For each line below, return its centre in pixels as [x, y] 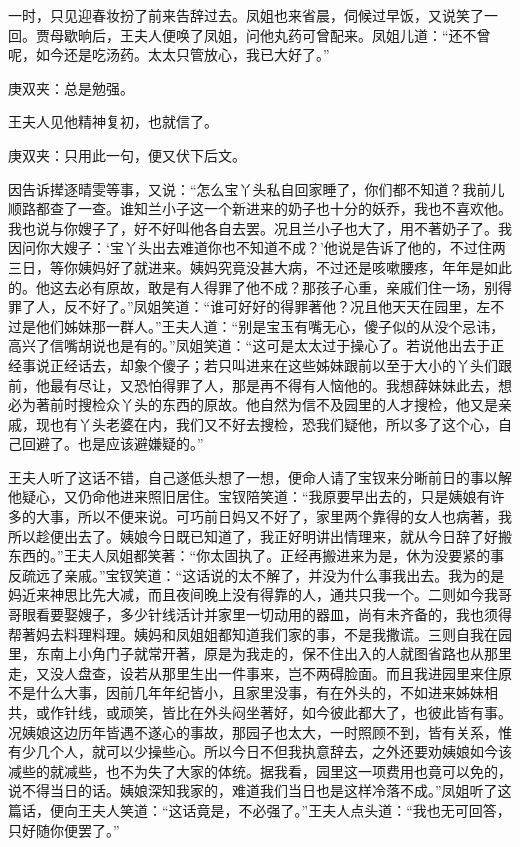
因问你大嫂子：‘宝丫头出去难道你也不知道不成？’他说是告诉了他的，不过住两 [257, 247]
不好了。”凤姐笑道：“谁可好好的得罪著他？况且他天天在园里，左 [284, 306]
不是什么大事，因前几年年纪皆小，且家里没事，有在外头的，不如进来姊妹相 [253, 692]
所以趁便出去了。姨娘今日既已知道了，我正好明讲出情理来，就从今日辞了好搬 [260, 535]
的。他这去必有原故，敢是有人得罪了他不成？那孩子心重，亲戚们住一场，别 [253, 286]
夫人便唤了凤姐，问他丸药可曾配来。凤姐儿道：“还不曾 [312, 34]
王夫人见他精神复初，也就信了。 [113, 121]
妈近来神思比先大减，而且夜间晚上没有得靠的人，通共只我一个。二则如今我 [253, 594]
